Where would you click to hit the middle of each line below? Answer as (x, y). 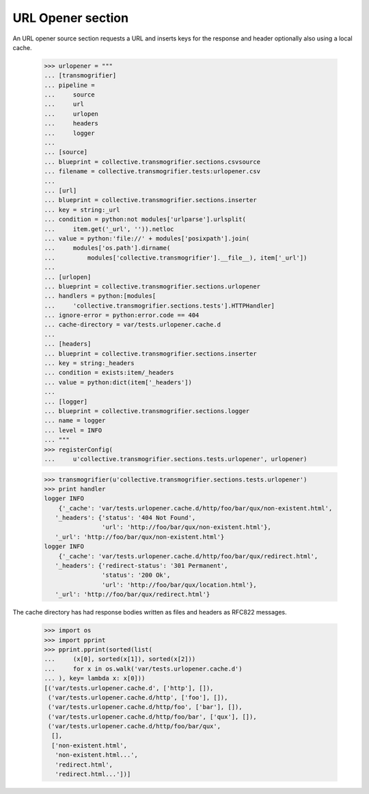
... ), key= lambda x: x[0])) (95, 679)
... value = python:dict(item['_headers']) (118, 382)
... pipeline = (69, 85)
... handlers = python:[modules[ (100, 296)
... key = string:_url (82, 210)
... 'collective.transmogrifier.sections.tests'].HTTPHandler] (160, 306)
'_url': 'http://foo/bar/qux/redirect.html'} (133, 595)
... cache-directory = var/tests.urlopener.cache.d (133, 325)
